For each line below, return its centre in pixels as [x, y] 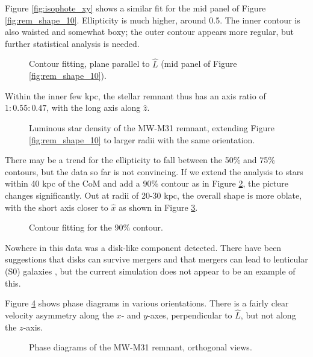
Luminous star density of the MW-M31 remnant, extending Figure [152, 127]
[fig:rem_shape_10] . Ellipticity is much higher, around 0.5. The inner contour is [153, 20]
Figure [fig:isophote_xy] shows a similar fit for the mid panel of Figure [135, 8]
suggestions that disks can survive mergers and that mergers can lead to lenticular [156, 259]
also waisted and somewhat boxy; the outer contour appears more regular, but [150, 32]
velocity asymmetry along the [59, 315]
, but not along [268, 315]
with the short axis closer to [57, 207]
